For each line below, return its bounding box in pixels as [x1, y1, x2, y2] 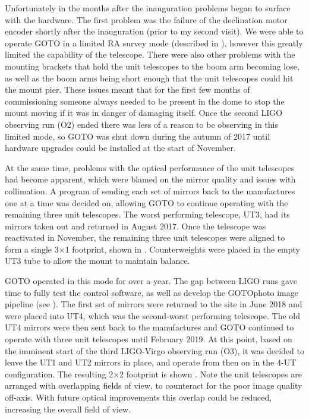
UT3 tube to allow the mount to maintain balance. [5, 254, 190, 267]
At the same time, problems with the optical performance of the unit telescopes [5, 161, 295, 174]
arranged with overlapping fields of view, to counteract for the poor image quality [5, 379, 302, 392]
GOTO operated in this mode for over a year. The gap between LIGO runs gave [5, 275, 297, 287]
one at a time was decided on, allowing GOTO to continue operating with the [5, 196, 288, 209]
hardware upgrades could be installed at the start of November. [5, 141, 236, 154]
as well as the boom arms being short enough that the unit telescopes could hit [5, 71, 294, 84]
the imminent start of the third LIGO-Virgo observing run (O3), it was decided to [5, 344, 304, 357]
